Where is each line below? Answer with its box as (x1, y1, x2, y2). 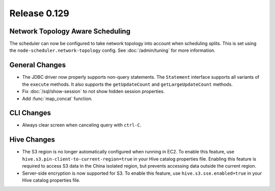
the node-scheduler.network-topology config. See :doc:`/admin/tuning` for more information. (9, 47, 216, 53)
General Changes (9, 61, 66, 70)
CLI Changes (9, 109, 51, 117)
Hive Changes (9, 135, 56, 144)
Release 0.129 (9, 8, 70, 19)
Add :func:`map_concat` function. (22, 95, 93, 102)
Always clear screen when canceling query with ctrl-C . (22, 122, 142, 128)
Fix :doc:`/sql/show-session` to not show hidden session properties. (22, 88, 165, 94)
